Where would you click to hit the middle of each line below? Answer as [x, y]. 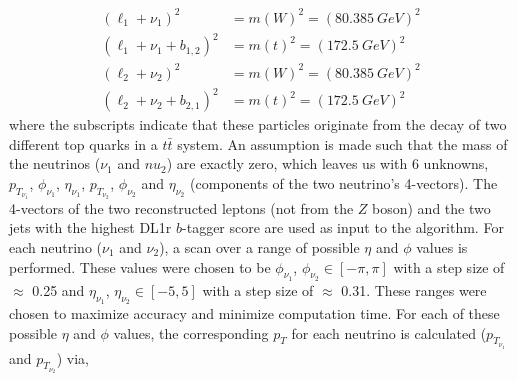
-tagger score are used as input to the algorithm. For [343, 227]
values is [442, 247]
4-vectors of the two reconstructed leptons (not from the [181, 207]
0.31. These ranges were [414, 289]
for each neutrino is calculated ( [389, 332]
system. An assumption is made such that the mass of [342, 143]
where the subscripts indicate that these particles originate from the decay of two [258, 124]
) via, [72, 357]
